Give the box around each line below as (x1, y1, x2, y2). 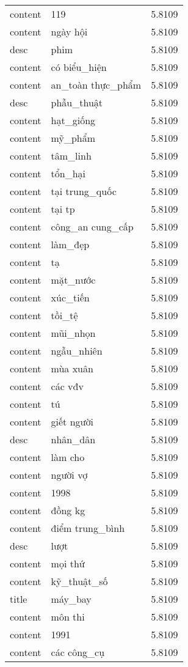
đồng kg (51, 503, 85, 517)
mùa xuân (51, 361, 93, 375)
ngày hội (51, 24, 88, 39)
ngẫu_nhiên (51, 344, 103, 358)
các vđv (51, 379, 84, 393)
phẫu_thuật (51, 95, 103, 109)
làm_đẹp (51, 237, 90, 251)
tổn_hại (51, 166, 86, 180)
